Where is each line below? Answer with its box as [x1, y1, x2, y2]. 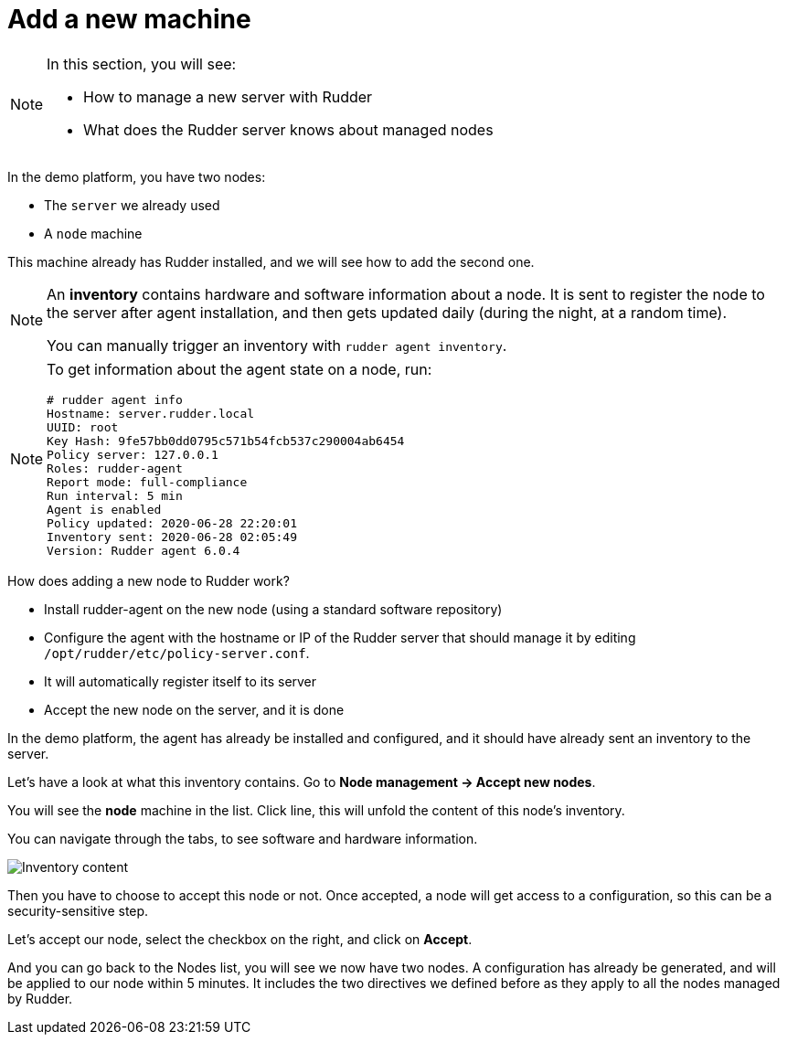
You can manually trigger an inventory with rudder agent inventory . [47, 335, 507, 355]
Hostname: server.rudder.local [47, 406, 255, 420]
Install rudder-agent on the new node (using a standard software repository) [44, 601, 503, 617]
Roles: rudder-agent [47, 461, 183, 475]
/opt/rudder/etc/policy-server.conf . [44, 644, 310, 661]
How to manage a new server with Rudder [83, 87, 373, 106]
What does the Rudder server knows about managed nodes [83, 120, 494, 139]
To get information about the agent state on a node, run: [47, 359, 432, 378]
